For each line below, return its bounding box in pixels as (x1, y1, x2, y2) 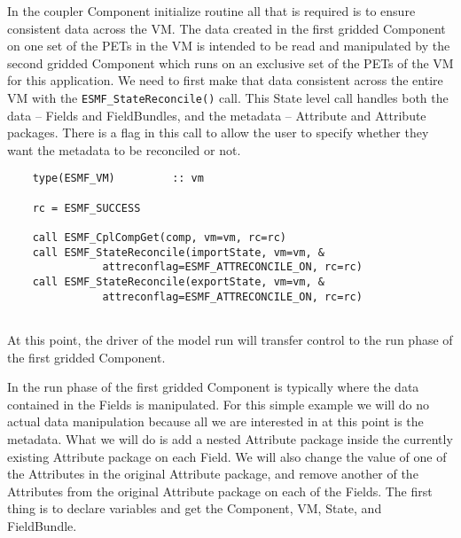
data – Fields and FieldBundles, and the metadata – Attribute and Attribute (7, 105, 426, 124)
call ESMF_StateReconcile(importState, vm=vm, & (32, 246, 324, 259)
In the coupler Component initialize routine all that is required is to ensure (7, 2, 416, 19)
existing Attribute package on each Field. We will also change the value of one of (7, 447, 447, 465)
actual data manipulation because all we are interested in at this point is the (7, 412, 424, 431)
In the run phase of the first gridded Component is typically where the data (7, 378, 419, 396)
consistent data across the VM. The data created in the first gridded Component (7, 19, 446, 37)
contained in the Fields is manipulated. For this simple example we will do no (7, 394, 429, 413)
